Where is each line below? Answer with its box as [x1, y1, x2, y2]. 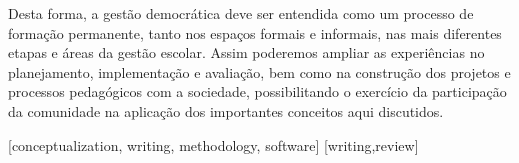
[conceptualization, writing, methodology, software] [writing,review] [8, 134, 419, 155]
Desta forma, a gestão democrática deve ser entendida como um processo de [8, 3, 474, 23]
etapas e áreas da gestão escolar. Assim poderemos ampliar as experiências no [8, 42, 485, 63]
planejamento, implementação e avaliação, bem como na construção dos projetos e [8, 61, 511, 82]
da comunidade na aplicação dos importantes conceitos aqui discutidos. [8, 100, 444, 121]
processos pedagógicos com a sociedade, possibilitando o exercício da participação [8, 81, 507, 102]
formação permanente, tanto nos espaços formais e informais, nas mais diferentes [8, 22, 502, 43]
